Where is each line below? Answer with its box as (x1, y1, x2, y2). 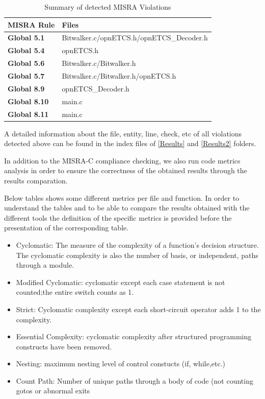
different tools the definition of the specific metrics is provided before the (4, 212, 232, 223)
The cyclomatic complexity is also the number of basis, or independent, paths (16, 249, 258, 260)
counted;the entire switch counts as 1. (16, 287, 134, 297)
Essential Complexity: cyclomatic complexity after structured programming (16, 331, 252, 342)
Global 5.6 (8, 58, 45, 68)
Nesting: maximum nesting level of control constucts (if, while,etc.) (16, 358, 226, 369)
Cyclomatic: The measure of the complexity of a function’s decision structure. (16, 239, 259, 250)
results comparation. (4, 175, 68, 185)
